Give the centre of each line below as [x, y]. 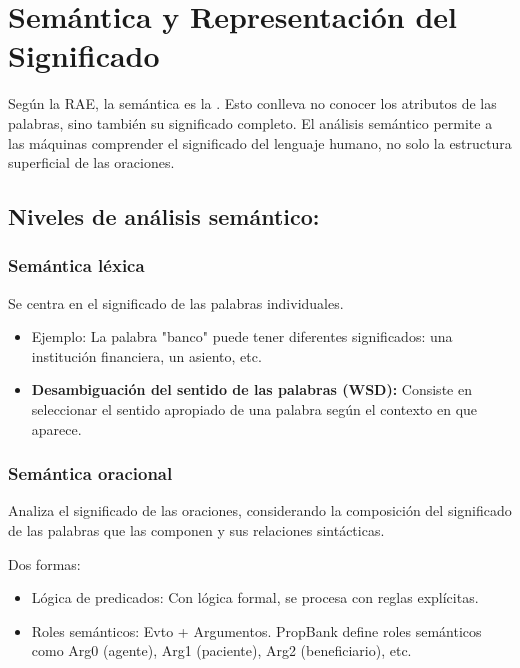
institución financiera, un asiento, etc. [146, 355]
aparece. [56, 428]
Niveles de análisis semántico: [164, 216]
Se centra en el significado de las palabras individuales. [176, 302]
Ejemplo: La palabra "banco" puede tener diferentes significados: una [242, 336]
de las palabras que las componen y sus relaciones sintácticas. [196, 530]
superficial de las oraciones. [91, 162]
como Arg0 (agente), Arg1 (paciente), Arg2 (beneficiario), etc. [221, 650]
